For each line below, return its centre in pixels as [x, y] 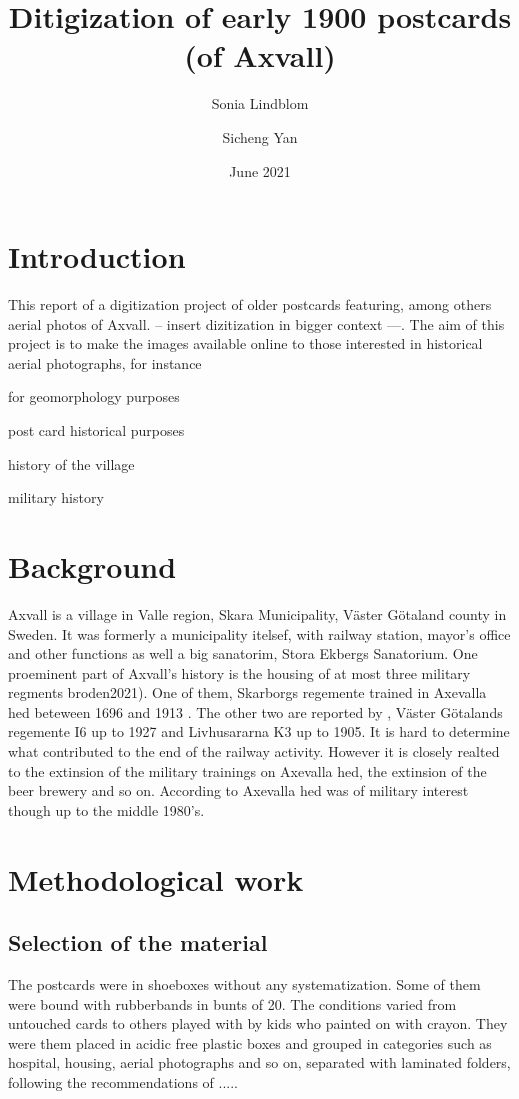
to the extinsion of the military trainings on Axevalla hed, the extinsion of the [247, 770]
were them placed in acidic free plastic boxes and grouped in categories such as [250, 1042]
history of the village [71, 463]
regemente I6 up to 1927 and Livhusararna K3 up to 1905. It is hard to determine [259, 731]
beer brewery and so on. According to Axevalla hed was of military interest [238, 790]
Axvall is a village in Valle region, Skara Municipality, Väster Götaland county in [257, 613]
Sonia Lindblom [260, 103]
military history [56, 497]
